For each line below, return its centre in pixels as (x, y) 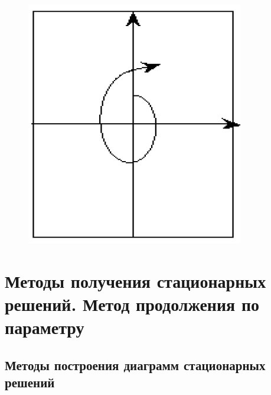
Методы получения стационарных (135, 280)
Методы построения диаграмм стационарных (135, 365)
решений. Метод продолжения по (132, 304)
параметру (45, 327)
